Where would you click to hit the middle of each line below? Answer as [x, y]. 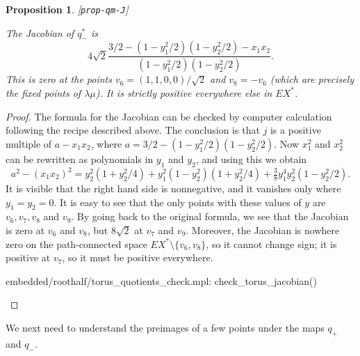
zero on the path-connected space [76, 243]
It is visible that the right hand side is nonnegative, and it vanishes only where [173, 188]
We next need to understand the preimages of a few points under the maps [165, 327]
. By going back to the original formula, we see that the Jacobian [210, 216]
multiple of [29, 143]
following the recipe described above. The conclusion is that [133, 130]
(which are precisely [312, 79]
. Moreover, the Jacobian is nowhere [263, 230]
